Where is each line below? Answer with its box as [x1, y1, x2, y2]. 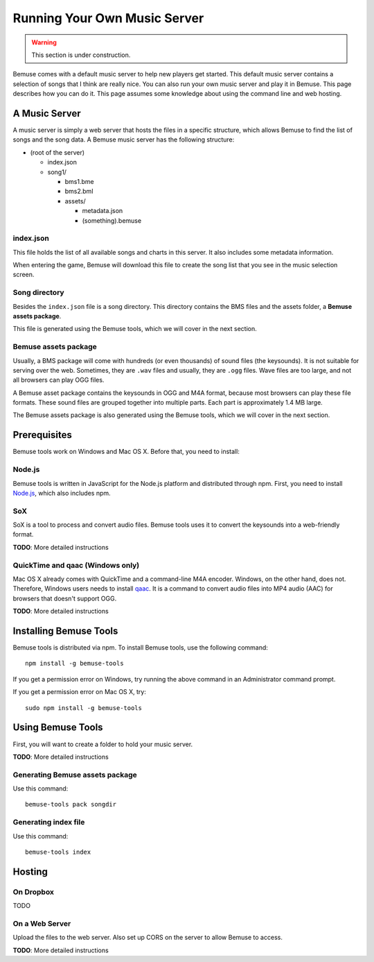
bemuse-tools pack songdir [25, 800, 117, 809]
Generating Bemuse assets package [12, 770, 138, 779]
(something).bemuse [82, 216, 142, 225]
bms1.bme [64, 177, 94, 185]
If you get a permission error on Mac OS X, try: [12, 688, 147, 696]
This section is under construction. [31, 51, 131, 59]
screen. [12, 271, 35, 279]
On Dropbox [12, 887, 55, 897]
